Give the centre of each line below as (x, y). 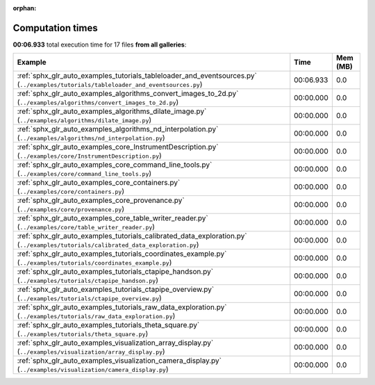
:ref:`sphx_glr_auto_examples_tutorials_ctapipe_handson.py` (115, 272)
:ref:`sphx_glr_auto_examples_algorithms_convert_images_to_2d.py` (128, 94)
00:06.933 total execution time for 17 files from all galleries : (100, 44)
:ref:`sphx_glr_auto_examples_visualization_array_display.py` (115, 343)
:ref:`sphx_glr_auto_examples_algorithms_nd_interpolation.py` (118, 129)
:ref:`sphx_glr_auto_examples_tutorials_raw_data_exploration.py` (122, 307)
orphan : (25, 8)
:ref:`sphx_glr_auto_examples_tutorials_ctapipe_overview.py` (116, 290)
